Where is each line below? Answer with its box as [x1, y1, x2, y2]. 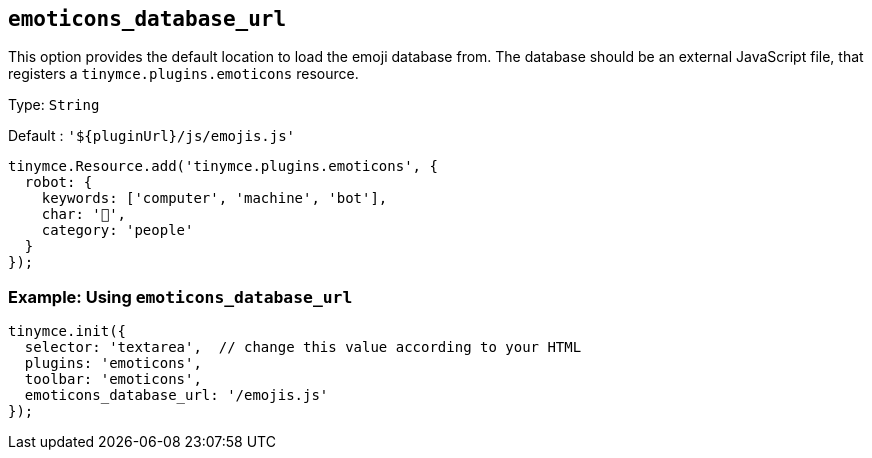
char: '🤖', [41, 206, 127, 223]
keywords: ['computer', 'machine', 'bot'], [41, 190, 388, 207]
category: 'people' [41, 222, 194, 239]
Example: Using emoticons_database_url [8, 286, 353, 307]
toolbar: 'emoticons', [24, 371, 202, 388]
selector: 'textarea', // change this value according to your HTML [24, 339, 582, 356]
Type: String [8, 96, 100, 114]
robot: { [24, 174, 93, 191]
